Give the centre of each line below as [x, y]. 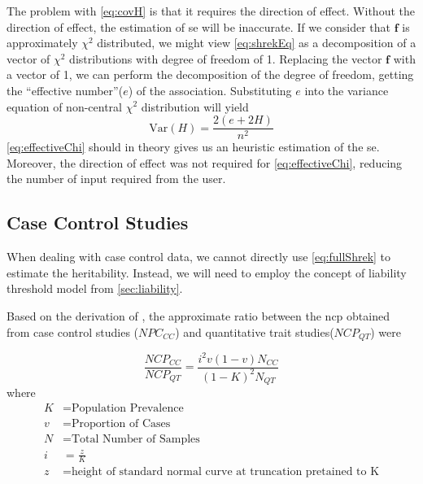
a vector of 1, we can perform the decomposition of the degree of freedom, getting [210, 74]
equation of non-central [65, 106]
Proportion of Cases [121, 424]
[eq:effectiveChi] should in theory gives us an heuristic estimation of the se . [193, 147]
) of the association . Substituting [210, 90]
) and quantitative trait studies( [255, 331]
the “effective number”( [65, 90]
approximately [42, 43]
